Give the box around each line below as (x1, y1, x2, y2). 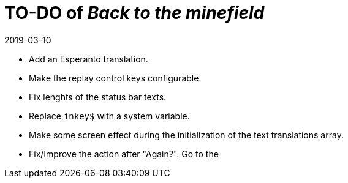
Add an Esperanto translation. (29, 53, 148, 64)
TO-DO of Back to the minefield (4, 2, 265, 23)
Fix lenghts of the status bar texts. (29, 91, 167, 102)
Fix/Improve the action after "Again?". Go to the (29, 148, 219, 159)
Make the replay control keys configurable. (29, 72, 202, 83)
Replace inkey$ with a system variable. (29, 110, 190, 121)
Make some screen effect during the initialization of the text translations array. (29, 129, 344, 140)
